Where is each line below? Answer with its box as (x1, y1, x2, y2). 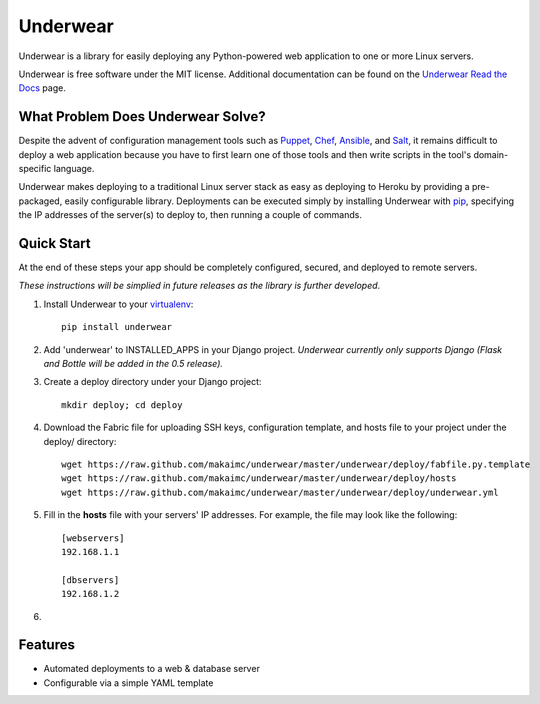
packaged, (18, 195, 63, 207)
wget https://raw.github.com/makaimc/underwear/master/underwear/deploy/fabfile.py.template (61, 459, 531, 470)
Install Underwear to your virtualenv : (43, 298, 194, 310)
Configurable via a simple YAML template (43, 676, 214, 689)
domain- (473, 148, 509, 160)
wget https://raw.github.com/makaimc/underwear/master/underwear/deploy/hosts (61, 473, 457, 484)
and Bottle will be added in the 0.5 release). (43, 358, 224, 370)
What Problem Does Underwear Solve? (18, 108, 267, 125)
